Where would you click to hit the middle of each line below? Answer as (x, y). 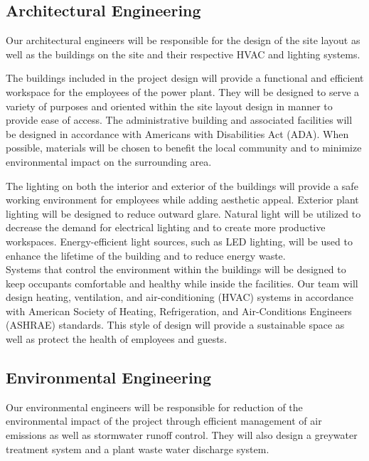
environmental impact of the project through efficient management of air (164, 421)
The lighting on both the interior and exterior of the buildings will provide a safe (182, 185)
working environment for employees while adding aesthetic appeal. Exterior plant (182, 200)
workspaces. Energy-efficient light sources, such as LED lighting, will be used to (179, 241)
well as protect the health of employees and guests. (117, 339)
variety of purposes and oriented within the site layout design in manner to (169, 106)
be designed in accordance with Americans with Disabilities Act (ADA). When (177, 133)
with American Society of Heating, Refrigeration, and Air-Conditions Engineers (179, 311)
